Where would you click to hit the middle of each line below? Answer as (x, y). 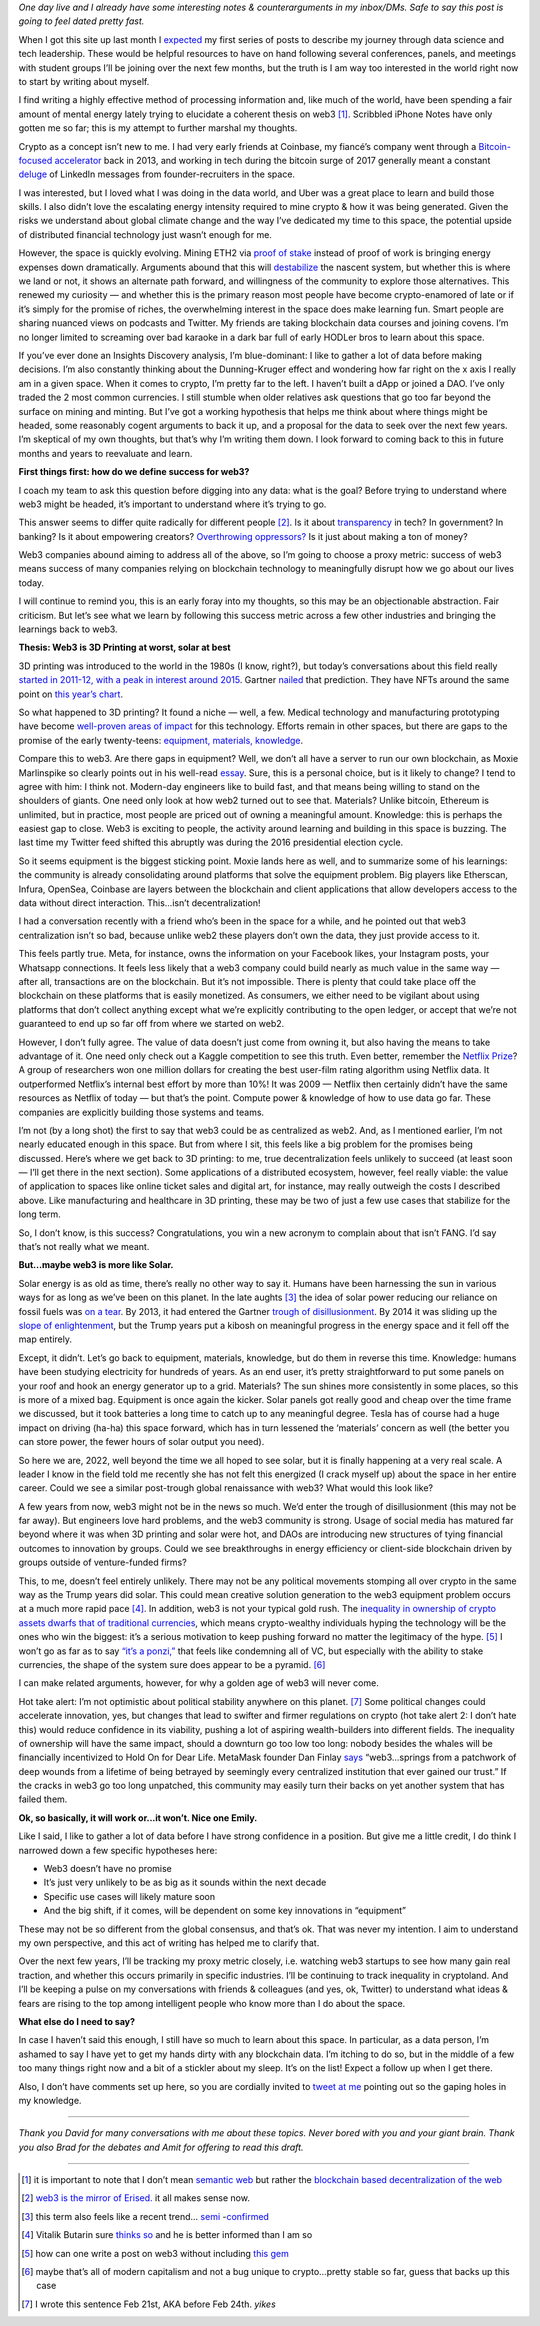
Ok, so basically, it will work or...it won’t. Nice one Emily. (138, 1817)
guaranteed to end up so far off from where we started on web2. (151, 1024)
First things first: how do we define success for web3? (134, 472)
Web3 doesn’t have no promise (107, 1869)
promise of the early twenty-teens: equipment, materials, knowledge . (161, 740)
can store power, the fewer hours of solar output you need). (141, 1442)
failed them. (43, 1799)
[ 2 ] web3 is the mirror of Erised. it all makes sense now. (135, 2198)
